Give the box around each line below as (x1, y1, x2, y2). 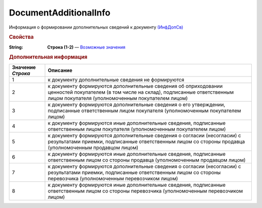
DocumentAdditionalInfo (9, 7, 111, 18)
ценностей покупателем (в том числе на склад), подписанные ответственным (48, 89, 234, 96)
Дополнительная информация (9, 54, 87, 61)
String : (9, 44, 24, 50)
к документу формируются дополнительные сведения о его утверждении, (48, 101, 226, 108)
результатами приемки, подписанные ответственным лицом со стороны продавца (48, 138, 245, 145)
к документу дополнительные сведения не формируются (48, 76, 184, 83)
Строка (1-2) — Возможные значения (47, 44, 126, 50)
